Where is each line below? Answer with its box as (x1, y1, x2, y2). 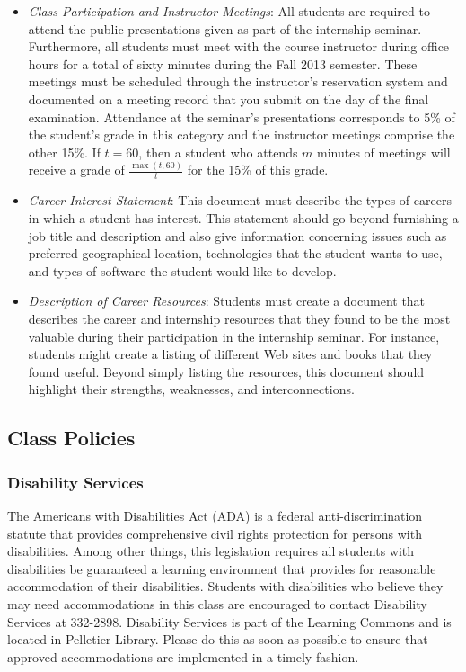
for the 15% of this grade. (187, 160, 329, 179)
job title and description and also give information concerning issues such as (28, 226, 447, 245)
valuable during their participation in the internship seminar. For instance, (28, 327, 440, 345)
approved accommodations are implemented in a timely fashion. (7, 647, 359, 666)
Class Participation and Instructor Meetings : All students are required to (28, 2, 430, 20)
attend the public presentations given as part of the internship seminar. (28, 19, 422, 38)
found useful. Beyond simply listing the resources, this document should (28, 362, 425, 381)
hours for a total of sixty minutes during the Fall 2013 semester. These (28, 54, 418, 73)
